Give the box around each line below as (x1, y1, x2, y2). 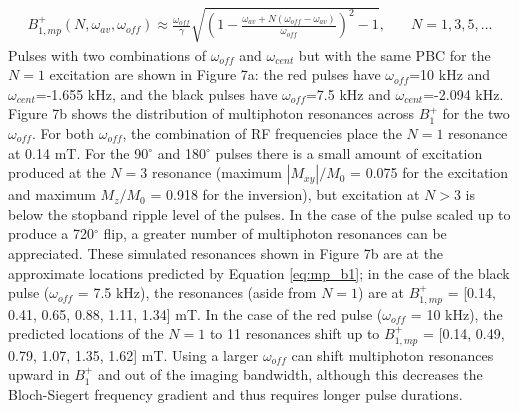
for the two (442, 103, 510, 124)
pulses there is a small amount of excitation (215, 142, 483, 163)
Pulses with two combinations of (8, 44, 206, 65)
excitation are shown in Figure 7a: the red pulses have (49, 64, 381, 85)
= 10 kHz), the (410, 303, 503, 324)
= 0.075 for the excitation (350, 162, 509, 183)
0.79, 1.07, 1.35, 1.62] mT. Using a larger (8, 344, 259, 365)
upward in (8, 364, 70, 385)
